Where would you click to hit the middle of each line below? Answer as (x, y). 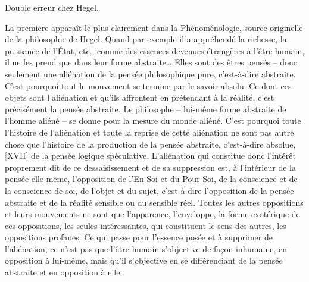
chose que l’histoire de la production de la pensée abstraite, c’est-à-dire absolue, (150, 144)
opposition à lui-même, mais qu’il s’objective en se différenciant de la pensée (144, 260)
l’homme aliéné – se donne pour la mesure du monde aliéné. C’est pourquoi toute (153, 120)
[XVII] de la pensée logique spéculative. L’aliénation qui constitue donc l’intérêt (150, 156)
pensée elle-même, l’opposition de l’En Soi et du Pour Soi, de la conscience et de (151, 179)
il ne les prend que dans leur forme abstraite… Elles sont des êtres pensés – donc (151, 62)
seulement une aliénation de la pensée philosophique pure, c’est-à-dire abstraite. (150, 73)
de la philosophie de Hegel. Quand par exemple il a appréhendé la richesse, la (146, 39)
